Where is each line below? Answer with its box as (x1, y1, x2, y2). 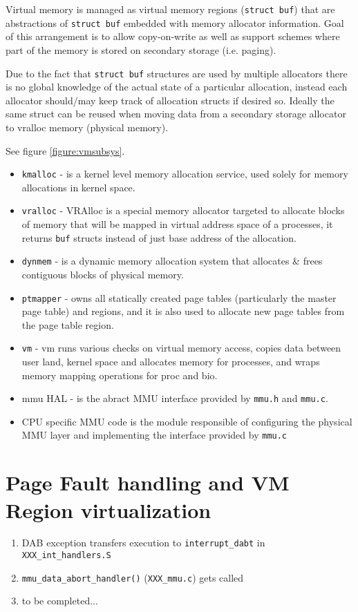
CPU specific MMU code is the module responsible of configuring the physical (21, 414, 352, 428)
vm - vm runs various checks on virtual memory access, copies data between (21, 341, 341, 355)
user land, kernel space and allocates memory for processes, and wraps (21, 354, 320, 369)
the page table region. (21, 317, 114, 332)
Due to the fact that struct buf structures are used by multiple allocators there (6, 66, 348, 80)
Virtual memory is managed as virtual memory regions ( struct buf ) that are (6, 2, 335, 16)
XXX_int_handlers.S (21, 551, 111, 561)
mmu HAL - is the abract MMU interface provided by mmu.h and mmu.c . (21, 391, 328, 405)
